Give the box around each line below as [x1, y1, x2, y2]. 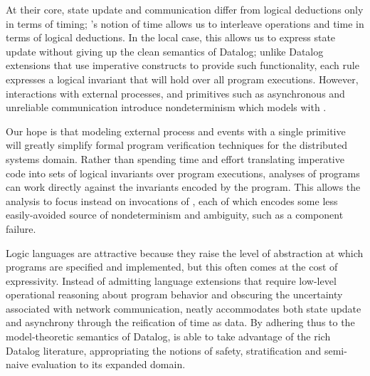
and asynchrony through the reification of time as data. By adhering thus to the [6, 315, 355, 330]
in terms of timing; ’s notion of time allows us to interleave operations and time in [6, 16, 364, 31]
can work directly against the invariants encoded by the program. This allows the [6, 179, 361, 194]
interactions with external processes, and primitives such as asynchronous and [6, 85, 345, 100]
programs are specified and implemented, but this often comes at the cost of [6, 259, 338, 274]
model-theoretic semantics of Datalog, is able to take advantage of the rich [6, 329, 331, 344]
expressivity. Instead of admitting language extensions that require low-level [6, 273, 337, 288]
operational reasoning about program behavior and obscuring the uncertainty [6, 287, 343, 302]
